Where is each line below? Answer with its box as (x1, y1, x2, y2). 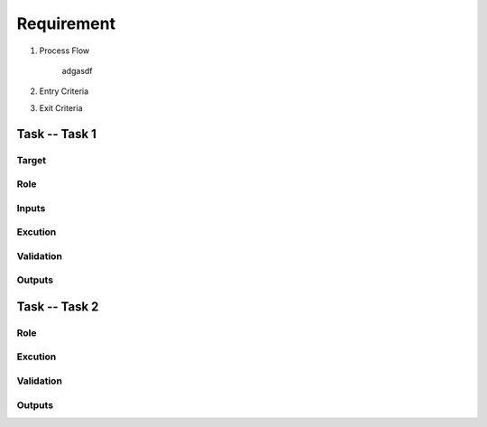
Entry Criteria (39, 86, 89, 97)
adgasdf (61, 65, 94, 76)
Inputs (16, 201, 46, 214)
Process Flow (39, 45, 90, 56)
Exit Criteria (39, 102, 83, 113)
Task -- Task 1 (16, 126, 96, 142)
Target (16, 153, 47, 166)
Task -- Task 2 (16, 299, 99, 314)
